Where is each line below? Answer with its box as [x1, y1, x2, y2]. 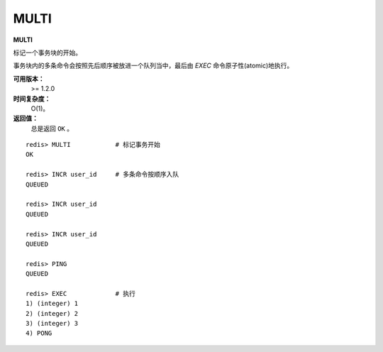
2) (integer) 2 [26, 309, 79, 317]
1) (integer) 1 [26, 299, 79, 308]
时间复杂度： [13, 94, 51, 103]
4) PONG [26, 329, 52, 337]
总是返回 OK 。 [30, 124, 74, 133]
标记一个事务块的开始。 [13, 48, 82, 57]
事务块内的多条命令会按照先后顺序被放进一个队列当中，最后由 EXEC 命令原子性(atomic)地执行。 [13, 61, 294, 70]
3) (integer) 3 [26, 319, 79, 328]
